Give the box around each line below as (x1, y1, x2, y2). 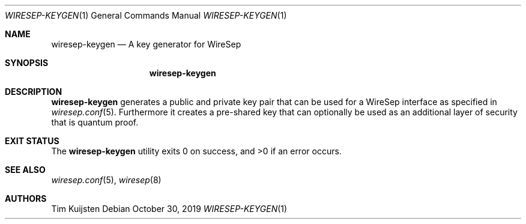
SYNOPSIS (5, 58, 49, 68)
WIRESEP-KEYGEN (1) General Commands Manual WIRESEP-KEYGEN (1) (5, 10, 287, 20)
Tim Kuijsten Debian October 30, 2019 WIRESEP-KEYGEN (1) (51, 204, 288, 214)
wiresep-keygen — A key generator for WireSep (51, 39, 241, 49)
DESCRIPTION (5, 86, 62, 97)
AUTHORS (5, 193, 47, 204)
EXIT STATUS (5, 136, 59, 146)
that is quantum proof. (51, 117, 139, 127)
